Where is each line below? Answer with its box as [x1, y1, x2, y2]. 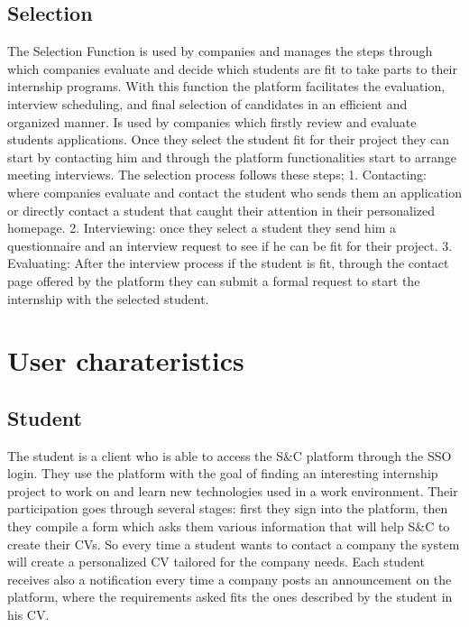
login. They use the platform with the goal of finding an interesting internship [7, 464, 438, 483]
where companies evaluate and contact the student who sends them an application [7, 182, 462, 201]
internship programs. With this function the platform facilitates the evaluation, [7, 77, 446, 96]
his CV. [7, 605, 50, 624]
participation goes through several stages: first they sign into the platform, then [7, 499, 448, 518]
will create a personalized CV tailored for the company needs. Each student [7, 552, 425, 571]
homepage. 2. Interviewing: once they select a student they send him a [7, 218, 397, 237]
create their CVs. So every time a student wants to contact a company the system [7, 534, 460, 553]
